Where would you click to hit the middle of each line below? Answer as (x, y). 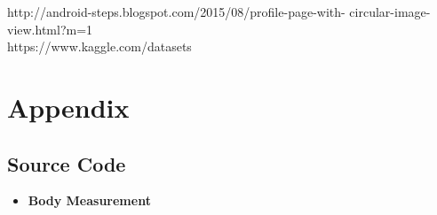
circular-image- (390, 12)
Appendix (68, 107)
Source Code (67, 163)
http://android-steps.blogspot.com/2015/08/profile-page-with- (176, 12)
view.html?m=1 (50, 29)
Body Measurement (89, 200)
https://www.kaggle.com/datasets (99, 46)
